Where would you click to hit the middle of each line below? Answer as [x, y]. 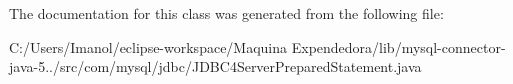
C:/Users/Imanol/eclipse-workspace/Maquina [148, 46]
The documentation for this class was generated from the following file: [226, 13]
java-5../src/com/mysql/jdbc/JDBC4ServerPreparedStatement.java [215, 66]
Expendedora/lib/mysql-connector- [398, 46]
